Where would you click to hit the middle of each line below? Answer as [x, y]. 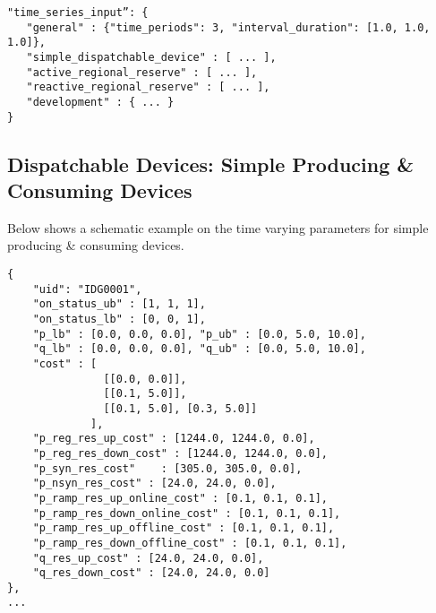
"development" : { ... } [100, 102]
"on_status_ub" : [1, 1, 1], [119, 304]
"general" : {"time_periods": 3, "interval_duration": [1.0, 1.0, [228, 27]
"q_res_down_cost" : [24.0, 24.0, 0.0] [151, 573]
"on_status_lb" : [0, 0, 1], [119, 319]
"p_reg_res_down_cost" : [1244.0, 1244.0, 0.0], [180, 453]
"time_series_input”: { [78, 13]
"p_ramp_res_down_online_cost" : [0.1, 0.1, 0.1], [187, 513]
